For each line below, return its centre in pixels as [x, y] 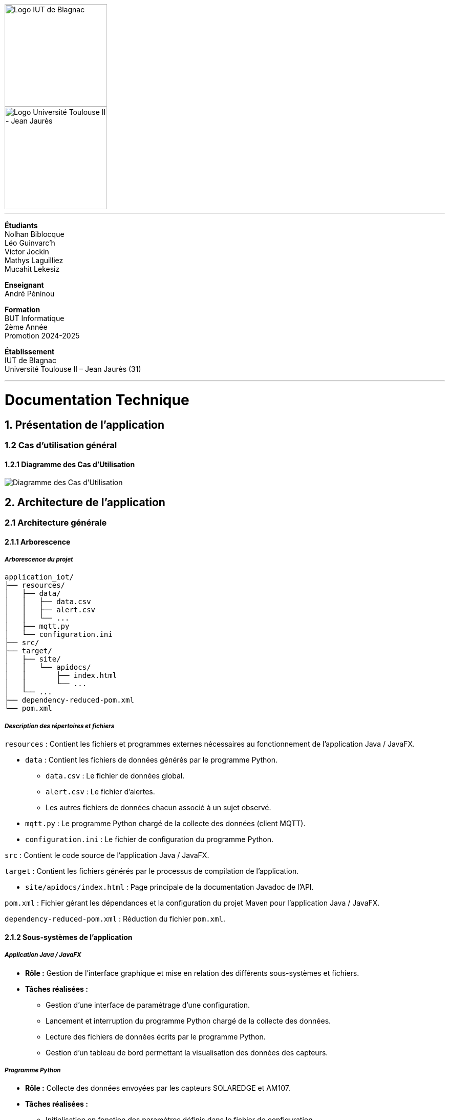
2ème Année [26, 327]
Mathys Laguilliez [34, 260]
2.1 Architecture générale [56, 522]
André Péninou [30, 294]
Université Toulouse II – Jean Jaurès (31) [73, 369]
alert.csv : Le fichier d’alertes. [100, 792]
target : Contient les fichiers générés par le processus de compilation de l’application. [152, 871]
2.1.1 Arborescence [38, 542]
